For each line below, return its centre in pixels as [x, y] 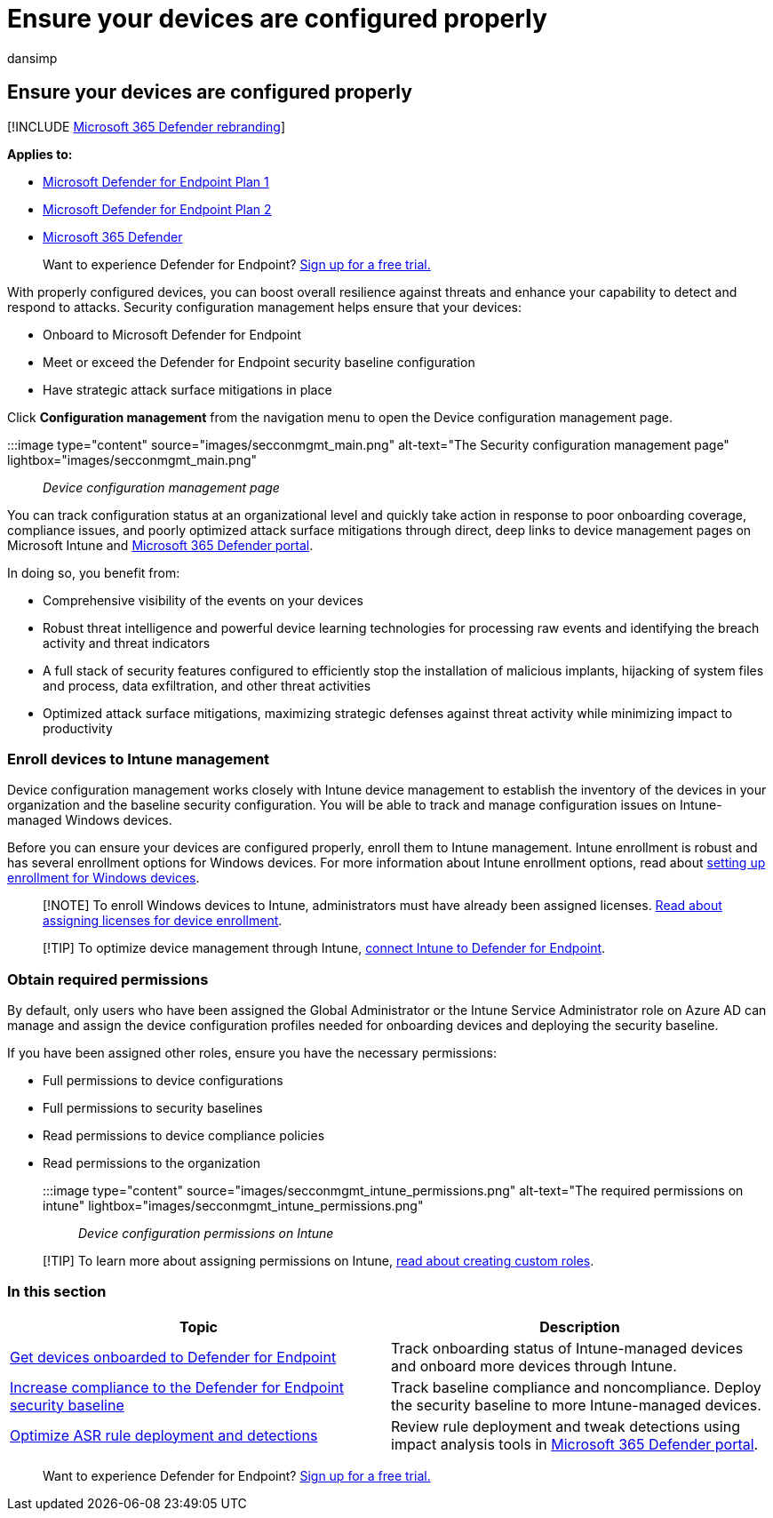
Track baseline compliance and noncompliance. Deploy [576, 1387]
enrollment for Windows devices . [104, 878]
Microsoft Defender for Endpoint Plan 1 [156, 181]
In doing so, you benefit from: [94, 572]
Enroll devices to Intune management [139, 759]
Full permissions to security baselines [153, 1108]
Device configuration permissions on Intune [206, 1234]
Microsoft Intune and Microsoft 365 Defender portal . [160, 545]
